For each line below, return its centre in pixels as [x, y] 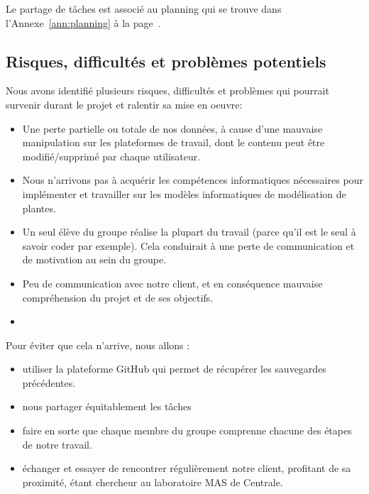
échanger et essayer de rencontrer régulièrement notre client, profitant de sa [187, 468]
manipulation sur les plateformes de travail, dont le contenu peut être [174, 142]
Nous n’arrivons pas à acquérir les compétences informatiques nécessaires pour [193, 180]
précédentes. [49, 382]
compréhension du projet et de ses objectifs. [118, 297]
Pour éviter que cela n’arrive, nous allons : [98, 345]
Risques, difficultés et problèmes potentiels [166, 61]
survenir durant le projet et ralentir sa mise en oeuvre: [124, 104]
